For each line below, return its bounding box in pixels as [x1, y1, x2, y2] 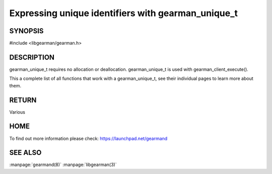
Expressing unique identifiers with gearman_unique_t [9, 8, 238, 19]
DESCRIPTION [9, 53, 55, 61]
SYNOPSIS [9, 27, 44, 35]
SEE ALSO [9, 148, 42, 157]
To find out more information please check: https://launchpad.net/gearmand [9, 135, 168, 141]
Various [9, 109, 25, 115]
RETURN [9, 96, 37, 104]
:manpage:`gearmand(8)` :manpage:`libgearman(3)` [9, 161, 117, 168]
